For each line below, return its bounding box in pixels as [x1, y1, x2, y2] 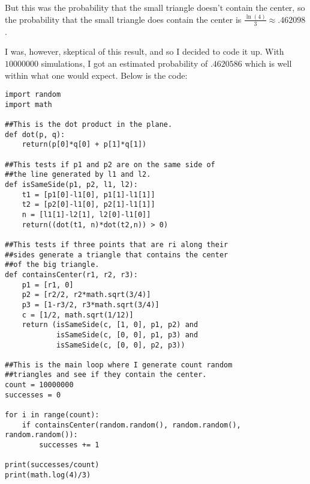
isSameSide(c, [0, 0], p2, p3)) [56, 340, 185, 349]
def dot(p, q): [5, 130, 65, 139]
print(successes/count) [5, 461, 100, 470]
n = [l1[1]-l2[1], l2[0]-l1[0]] [22, 210, 151, 219]
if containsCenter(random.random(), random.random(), [22, 420, 241, 429]
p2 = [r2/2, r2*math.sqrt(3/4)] [22, 290, 151, 299]
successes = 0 [5, 390, 61, 399]
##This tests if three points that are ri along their [5, 240, 228, 249]
